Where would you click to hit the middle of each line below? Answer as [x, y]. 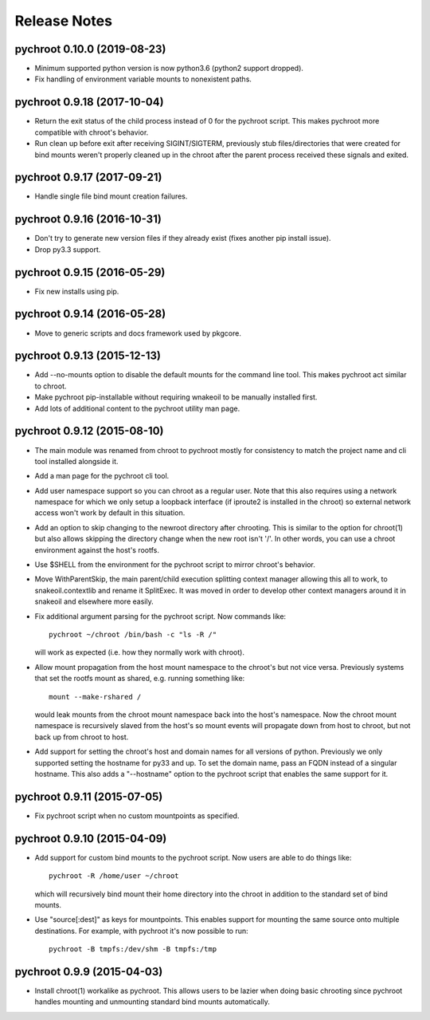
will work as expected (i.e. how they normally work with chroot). [139, 652]
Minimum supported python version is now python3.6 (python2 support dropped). [169, 69]
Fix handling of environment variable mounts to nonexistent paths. [143, 79]
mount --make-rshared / [95, 697]
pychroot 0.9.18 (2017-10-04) [89, 102]
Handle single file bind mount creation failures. [111, 196]
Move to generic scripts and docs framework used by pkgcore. [138, 333]
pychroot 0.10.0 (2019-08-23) [90, 49]
